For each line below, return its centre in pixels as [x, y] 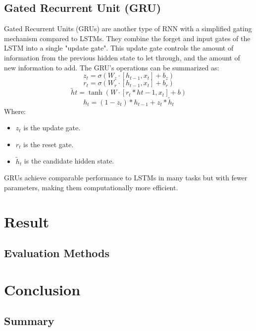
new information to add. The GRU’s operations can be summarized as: [112, 67]
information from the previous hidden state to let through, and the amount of [122, 57]
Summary [29, 321]
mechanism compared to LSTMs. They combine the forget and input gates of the [127, 38]
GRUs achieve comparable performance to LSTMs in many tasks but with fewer [126, 178]
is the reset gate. [49, 144]
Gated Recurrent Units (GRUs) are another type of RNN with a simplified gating [128, 28]
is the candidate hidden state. [69, 161]
